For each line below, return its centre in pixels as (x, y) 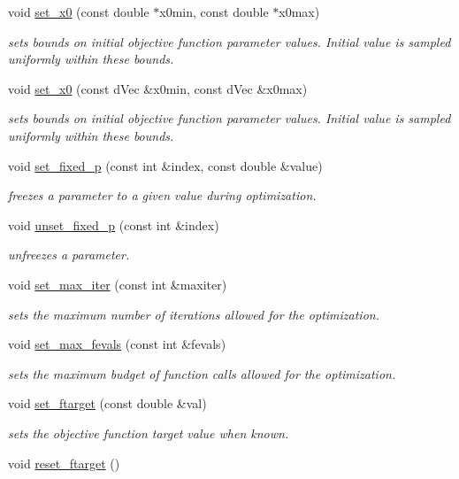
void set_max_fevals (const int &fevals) (117, 344)
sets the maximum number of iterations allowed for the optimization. (194, 314)
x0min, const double (214, 12)
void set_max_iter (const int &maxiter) (118, 284)
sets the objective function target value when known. (149, 433)
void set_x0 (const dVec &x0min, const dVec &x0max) (158, 88)
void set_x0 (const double (79, 12)
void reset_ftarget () (64, 463)
